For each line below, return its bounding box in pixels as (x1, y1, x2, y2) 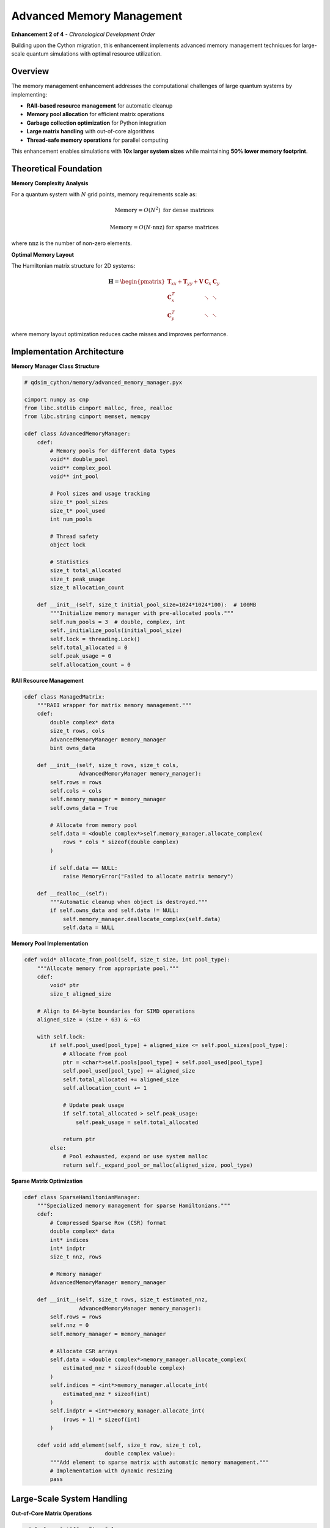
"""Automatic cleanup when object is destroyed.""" (50, 898, 208, 906)
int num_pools (50, 516, 92, 523)
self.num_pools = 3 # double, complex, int (50, 618, 186, 625)
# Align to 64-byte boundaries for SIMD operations (37, 1007, 196, 1015)
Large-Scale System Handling (11, 1493, 128, 1504)
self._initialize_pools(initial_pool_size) (50, 627, 183, 634)
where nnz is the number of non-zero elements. (11, 240, 133, 247)
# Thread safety (50, 532, 99, 540)
